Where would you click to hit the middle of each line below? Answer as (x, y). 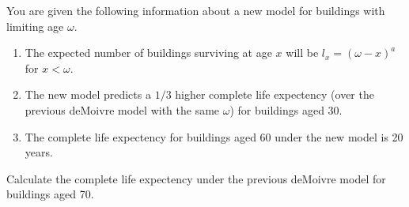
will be (302, 53)
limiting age (35, 26)
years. (39, 152)
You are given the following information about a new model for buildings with (196, 10)
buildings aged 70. (50, 194)
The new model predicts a (88, 94)
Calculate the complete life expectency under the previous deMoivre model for (196, 178)
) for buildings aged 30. (286, 109)
